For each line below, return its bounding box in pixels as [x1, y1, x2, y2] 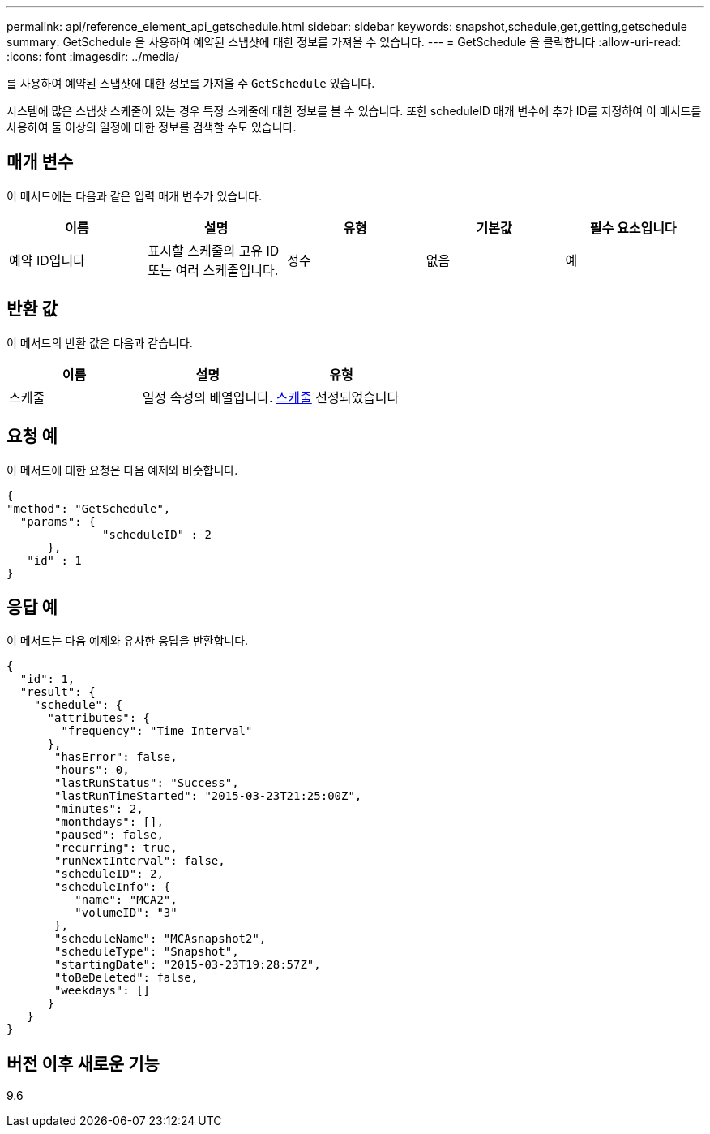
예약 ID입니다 [9, 251, 85, 268]
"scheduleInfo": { [54, 880, 171, 894]
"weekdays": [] [54, 984, 151, 998]
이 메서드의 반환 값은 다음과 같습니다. [6, 335, 193, 350]
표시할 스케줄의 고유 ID [148, 242, 280, 259]
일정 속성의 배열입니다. [142, 389, 273, 406]
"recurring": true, [54, 841, 177, 855]
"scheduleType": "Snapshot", [54, 945, 239, 959]
